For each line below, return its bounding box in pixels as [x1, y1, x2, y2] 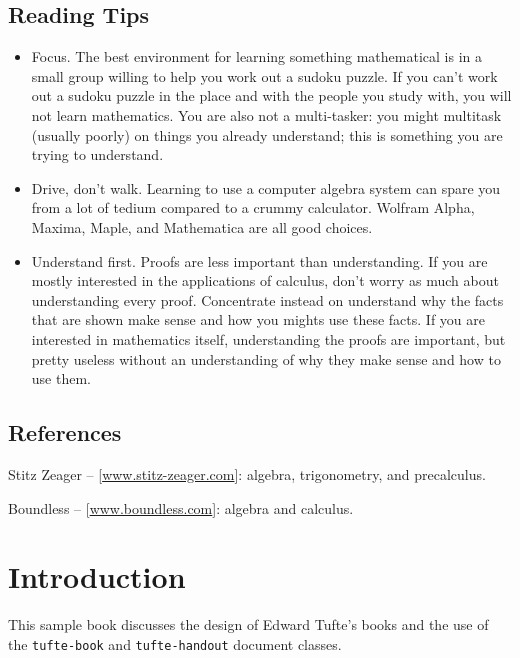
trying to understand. [31, 144, 164, 165]
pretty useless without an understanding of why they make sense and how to [31, 348, 501, 369]
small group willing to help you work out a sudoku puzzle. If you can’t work [31, 65, 498, 86]
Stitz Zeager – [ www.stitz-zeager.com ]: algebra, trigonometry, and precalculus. [8, 463, 486, 484]
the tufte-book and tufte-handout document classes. [8, 633, 342, 654]
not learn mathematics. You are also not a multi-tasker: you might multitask [31, 104, 502, 125]
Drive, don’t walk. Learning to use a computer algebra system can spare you [31, 177, 501, 198]
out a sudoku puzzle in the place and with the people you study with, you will [31, 85, 512, 106]
